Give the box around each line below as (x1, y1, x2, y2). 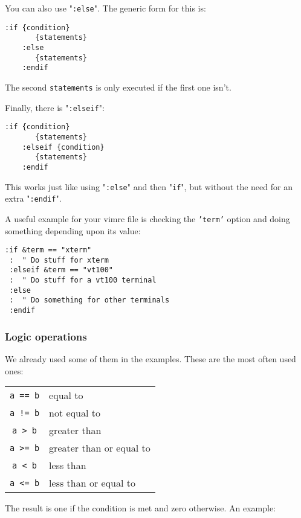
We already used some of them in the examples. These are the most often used (5, 352, 296, 365)
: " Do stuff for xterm (9, 255, 109, 264)
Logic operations (5, 328, 87, 344)
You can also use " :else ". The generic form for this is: (5, 2, 206, 14)
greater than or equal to (49, 441, 150, 455)
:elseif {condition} (22, 142, 105, 152)
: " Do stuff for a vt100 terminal (9, 276, 157, 285)
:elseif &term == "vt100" (9, 266, 113, 275)
